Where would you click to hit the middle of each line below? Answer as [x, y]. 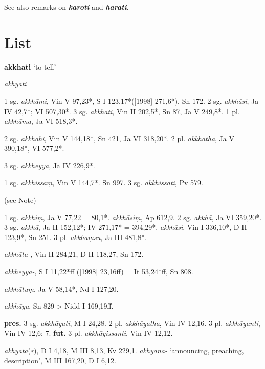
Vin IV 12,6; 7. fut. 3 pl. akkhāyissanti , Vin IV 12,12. [89, 333]
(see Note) [20, 200]
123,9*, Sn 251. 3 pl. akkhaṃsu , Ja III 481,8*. [75, 237]
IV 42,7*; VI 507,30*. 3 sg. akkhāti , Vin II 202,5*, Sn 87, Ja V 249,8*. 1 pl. [122, 111]
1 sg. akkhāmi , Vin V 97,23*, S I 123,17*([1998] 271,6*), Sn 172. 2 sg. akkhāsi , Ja [131, 101]
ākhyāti [15, 84]
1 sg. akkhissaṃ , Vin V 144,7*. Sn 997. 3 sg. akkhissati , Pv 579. [104, 182]
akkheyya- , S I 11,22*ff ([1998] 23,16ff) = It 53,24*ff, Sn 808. [99, 272]
